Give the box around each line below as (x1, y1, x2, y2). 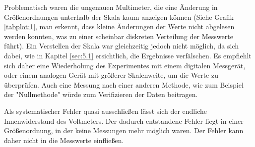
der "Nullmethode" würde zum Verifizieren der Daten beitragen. (4, 89, 198, 99)
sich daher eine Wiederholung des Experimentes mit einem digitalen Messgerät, (4, 60, 246, 70)
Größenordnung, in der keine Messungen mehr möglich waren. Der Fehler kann (4, 125, 244, 136)
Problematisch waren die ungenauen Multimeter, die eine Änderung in (4, 2, 218, 12)
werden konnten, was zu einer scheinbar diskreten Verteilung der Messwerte (4, 31, 233, 41)
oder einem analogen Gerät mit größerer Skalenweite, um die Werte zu (4, 70, 218, 80)
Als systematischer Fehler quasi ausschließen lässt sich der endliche (4, 105, 207, 116)
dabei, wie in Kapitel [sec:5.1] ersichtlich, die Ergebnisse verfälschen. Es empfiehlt (4, 50, 252, 60)
